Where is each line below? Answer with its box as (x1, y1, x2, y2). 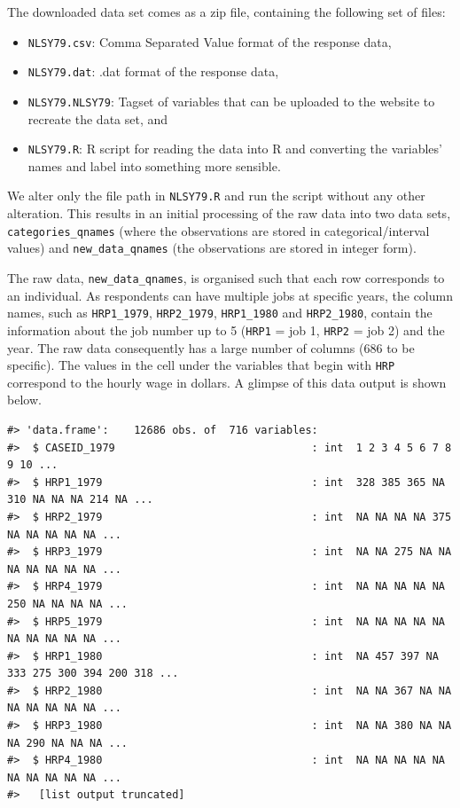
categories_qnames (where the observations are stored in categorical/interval (7, 221, 430, 239)
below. (7, 390, 42, 409)
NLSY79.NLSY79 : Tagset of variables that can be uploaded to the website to (27, 91, 435, 110)
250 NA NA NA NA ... (7, 597, 129, 610)
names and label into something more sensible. (27, 156, 281, 175)
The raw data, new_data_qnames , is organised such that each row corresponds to (7, 268, 445, 286)
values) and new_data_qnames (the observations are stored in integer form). (7, 239, 417, 257)
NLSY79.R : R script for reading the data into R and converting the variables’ (27, 139, 442, 158)
